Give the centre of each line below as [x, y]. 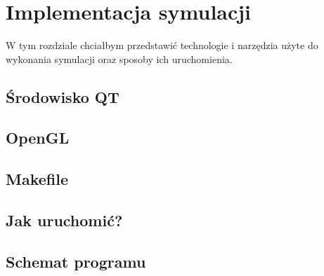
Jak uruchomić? [64, 220]
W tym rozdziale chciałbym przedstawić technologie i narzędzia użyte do [162, 45]
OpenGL [38, 138]
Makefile [37, 179]
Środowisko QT [63, 96]
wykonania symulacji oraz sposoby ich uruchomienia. [119, 58]
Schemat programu [76, 261]
